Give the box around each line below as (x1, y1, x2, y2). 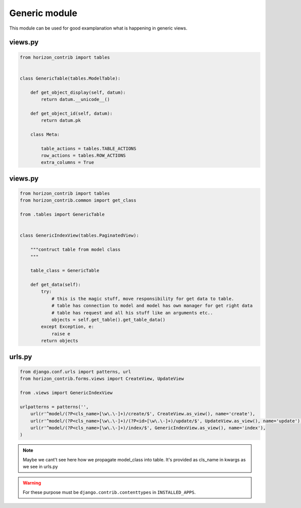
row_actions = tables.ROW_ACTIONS (41, 153, 126, 158)
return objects (41, 338, 79, 344)
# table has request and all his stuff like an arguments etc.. (51, 310, 213, 315)
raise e (51, 331, 70, 336)
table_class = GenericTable (30, 268, 100, 273)
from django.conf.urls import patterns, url (20, 369, 131, 375)
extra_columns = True (41, 159, 94, 165)
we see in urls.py (23, 464, 58, 470)
